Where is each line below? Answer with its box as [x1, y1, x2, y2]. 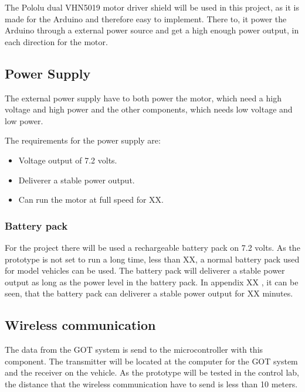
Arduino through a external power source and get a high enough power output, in [5, 24, 299, 36]
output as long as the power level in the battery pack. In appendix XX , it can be [5, 275, 299, 288]
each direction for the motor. [5, 35, 108, 47]
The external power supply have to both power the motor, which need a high [5, 91, 282, 104]
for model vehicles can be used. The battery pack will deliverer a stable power [5, 264, 285, 277]
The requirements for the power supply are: [5, 134, 161, 146]
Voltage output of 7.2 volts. [18, 154, 117, 166]
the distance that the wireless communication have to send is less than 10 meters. [5, 377, 298, 390]
